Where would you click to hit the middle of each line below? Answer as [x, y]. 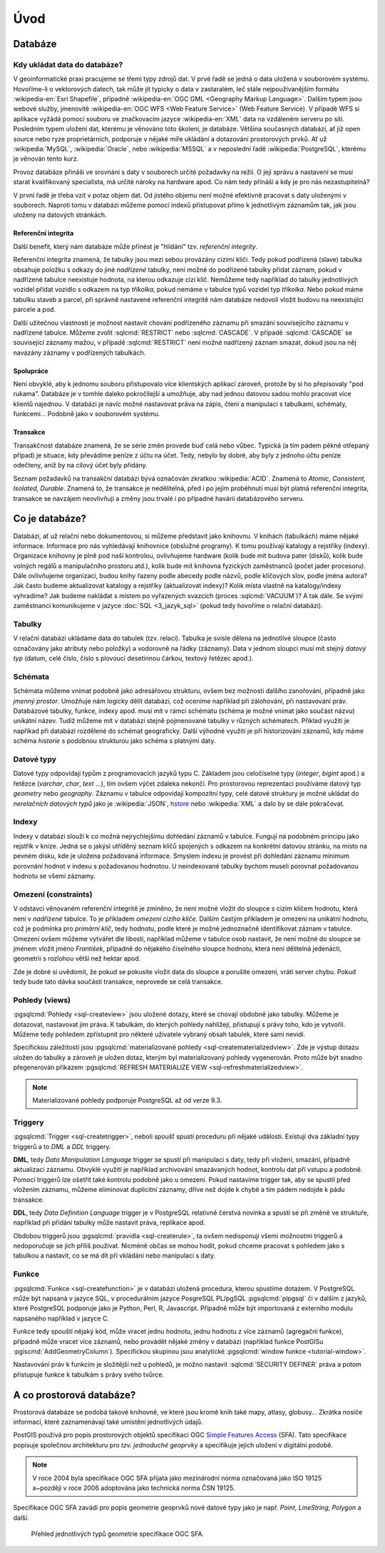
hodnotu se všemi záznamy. [55, 876]
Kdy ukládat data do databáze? [68, 64]
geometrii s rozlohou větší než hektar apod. [77, 958]
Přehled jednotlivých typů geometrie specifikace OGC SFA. [118, 1534]
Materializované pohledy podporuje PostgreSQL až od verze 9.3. [127, 1101]
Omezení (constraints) [53, 894]
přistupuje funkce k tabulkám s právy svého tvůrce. [88, 1375]
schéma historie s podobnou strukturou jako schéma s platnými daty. [114, 741]
